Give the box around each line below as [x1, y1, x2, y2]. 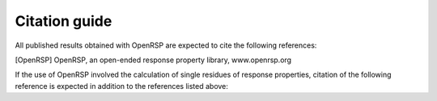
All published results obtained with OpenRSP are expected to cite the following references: [15, 40, 317, 50]
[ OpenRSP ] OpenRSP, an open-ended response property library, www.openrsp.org [15, 55, 291, 65]
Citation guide [15, 12, 112, 30]
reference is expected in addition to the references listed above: [15, 81, 228, 90]
